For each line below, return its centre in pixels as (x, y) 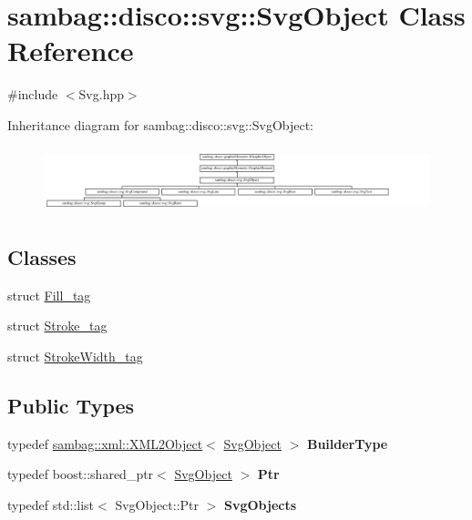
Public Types (71, 405)
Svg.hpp (101, 94)
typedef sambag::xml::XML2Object (105, 443)
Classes (42, 256)
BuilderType (347, 443)
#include (33, 94)
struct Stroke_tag (57, 326)
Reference (71, 51)
